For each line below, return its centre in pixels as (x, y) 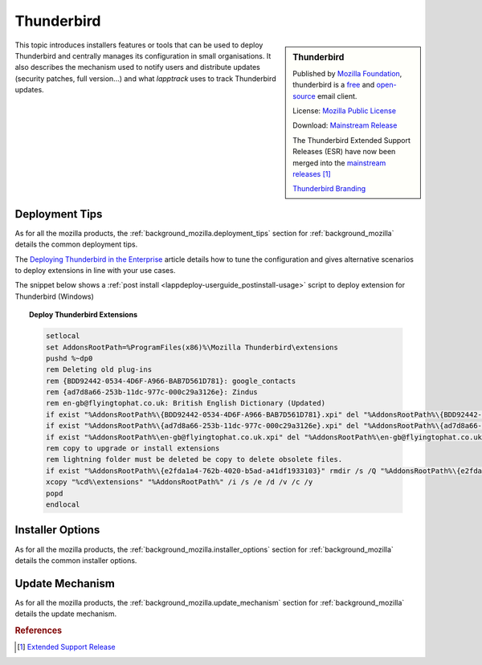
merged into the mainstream (339, 163)
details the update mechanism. (66, 614)
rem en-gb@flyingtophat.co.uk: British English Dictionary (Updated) (185, 403)
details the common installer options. (76, 560)
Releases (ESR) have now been (344, 152)
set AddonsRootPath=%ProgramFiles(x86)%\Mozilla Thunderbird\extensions (192, 347)
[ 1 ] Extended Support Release (66, 647)
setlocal (63, 336)
